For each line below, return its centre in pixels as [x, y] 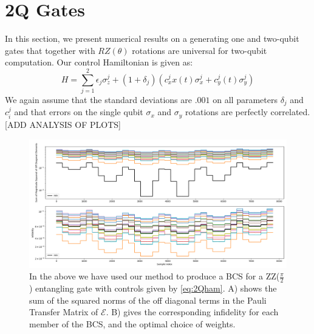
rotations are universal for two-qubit [200, 50]
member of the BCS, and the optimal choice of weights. [132, 323]
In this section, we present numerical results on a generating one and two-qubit [152, 38]
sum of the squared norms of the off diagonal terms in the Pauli [148, 300]
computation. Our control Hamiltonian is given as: [99, 62]
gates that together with [50, 50]
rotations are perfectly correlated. [248, 112]
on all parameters [245, 100]
